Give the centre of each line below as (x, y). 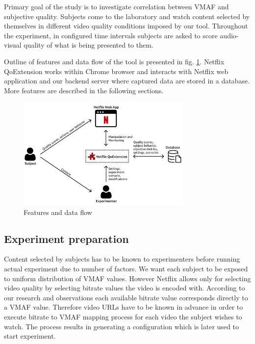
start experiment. (30, 336)
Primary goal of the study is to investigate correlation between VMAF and (116, 6)
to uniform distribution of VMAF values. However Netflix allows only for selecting (127, 278)
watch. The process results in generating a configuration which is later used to (121, 326)
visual (13, 45)
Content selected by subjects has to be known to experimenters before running (122, 259)
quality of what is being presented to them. (89, 45)
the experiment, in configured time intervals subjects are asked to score (111, 35)
